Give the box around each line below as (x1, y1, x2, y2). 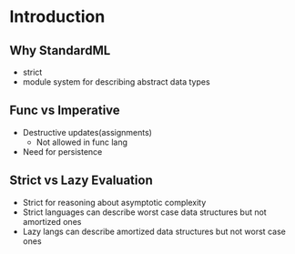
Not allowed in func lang (36, 137, 128, 147)
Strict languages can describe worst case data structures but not (22, 207, 267, 218)
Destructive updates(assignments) (22, 127, 153, 137)
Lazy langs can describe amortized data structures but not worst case (22, 226, 287, 237)
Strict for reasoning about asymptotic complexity (22, 197, 207, 208)
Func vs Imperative (9, 103, 120, 118)
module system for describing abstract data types (22, 76, 211, 87)
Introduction (9, 6, 106, 27)
